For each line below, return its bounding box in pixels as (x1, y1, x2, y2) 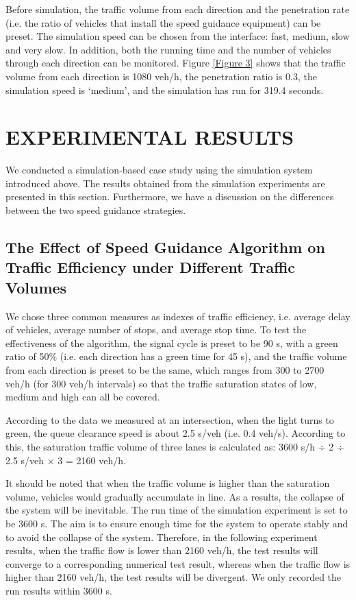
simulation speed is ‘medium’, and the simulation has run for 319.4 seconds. (5, 82, 324, 97)
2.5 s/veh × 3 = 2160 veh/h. (5, 453, 126, 467)
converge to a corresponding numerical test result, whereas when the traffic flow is (5, 556, 351, 571)
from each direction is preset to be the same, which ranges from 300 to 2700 (5, 363, 325, 377)
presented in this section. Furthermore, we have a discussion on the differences (5, 189, 334, 204)
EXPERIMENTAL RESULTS (5, 123, 294, 151)
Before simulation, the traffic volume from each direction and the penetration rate (5, 2, 350, 16)
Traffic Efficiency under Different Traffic (5, 256, 296, 278)
